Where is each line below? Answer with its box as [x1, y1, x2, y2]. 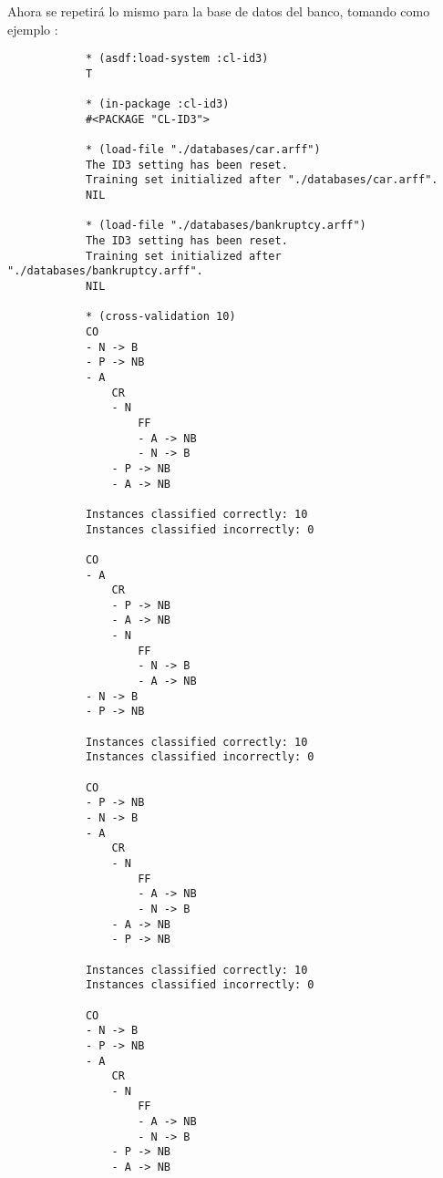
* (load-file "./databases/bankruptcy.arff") [85, 219, 366, 232]
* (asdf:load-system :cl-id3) [85, 52, 269, 66]
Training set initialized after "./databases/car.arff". [85, 173, 438, 187]
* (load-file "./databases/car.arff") [85, 143, 321, 157]
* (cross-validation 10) [85, 310, 236, 324]
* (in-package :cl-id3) [85, 98, 230, 111]
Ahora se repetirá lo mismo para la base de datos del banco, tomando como [7, 2, 430, 20]
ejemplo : [7, 19, 58, 38]
